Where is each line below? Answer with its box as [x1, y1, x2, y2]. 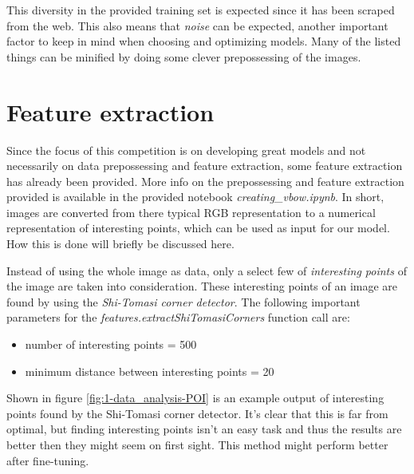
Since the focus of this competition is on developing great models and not [6, 141, 366, 158]
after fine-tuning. [6, 452, 89, 468]
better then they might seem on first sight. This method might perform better [6, 436, 388, 452]
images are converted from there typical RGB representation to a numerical [6, 203, 376, 220]
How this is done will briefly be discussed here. [6, 235, 235, 252]
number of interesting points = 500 [25, 336, 197, 353]
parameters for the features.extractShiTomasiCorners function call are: [6, 309, 350, 326]
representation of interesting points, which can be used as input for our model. [6, 219, 390, 236]
